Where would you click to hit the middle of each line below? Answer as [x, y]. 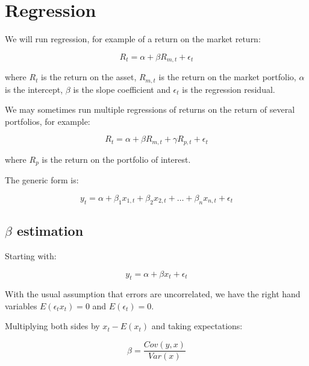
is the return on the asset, [89, 77]
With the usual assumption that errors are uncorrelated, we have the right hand [153, 294]
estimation [50, 231]
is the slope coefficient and [122, 89]
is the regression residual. [229, 89]
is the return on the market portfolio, [227, 77]
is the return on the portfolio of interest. [116, 159]
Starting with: [31, 255]
